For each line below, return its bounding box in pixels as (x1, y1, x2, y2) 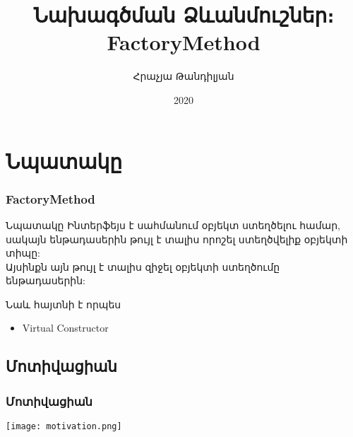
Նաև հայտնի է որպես (6, 296, 121, 311)
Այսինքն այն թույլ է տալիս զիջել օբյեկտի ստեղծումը (6, 259, 280, 274)
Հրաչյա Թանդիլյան (133, 69, 234, 83)
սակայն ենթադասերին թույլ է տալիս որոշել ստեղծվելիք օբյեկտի (6, 231, 348, 246)
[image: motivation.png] (6, 421, 122, 432)
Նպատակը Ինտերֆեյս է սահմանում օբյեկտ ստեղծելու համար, (6, 217, 340, 232)
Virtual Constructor (22, 320, 109, 335)
